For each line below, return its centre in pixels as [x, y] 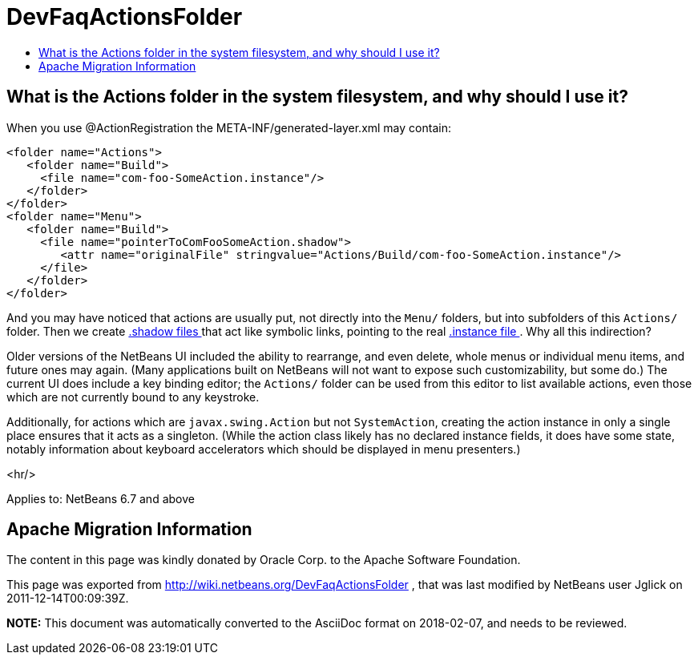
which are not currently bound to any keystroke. [133, 397]
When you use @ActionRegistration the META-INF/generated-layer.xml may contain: [229, 127]
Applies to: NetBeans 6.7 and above [101, 498]
